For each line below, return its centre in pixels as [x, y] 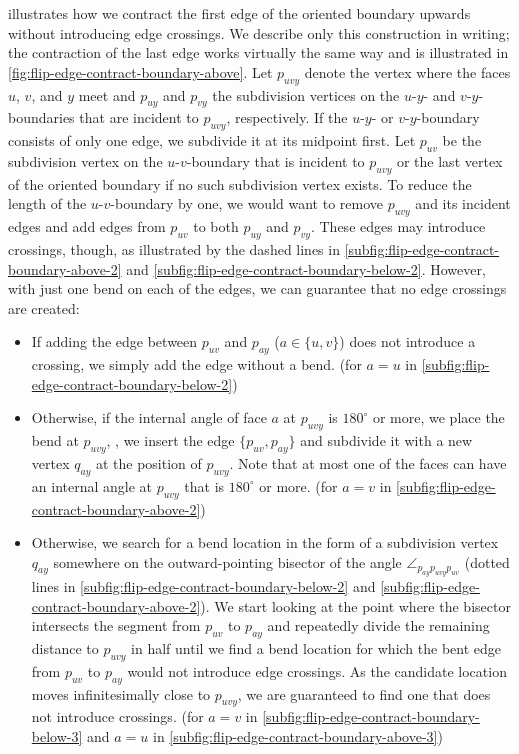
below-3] [57, 736]
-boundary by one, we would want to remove [247, 203]
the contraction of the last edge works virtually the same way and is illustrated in [258, 52]
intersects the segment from [116, 625]
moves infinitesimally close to [121, 693]
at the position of [148, 462]
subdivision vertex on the [85, 160]
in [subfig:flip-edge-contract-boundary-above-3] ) [298, 736]
